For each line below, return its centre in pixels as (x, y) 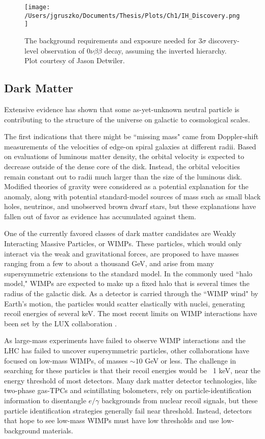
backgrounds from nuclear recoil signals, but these (180, 400)
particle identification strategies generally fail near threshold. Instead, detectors (128, 410)
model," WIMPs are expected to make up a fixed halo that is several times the (127, 283)
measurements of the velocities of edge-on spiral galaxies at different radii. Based (130, 146)
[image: (37, 7)
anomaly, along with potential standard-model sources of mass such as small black (132, 196)
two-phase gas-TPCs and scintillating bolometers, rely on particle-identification (128, 390)
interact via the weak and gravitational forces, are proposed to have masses (122, 253)
